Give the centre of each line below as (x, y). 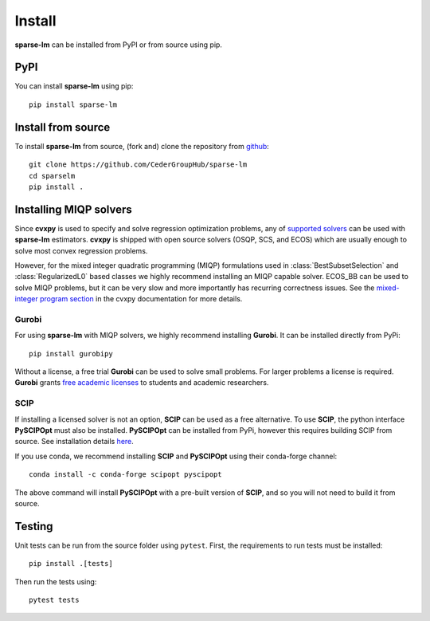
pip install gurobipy (71, 354)
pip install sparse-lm (73, 104)
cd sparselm (52, 176)
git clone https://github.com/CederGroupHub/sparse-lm (138, 165)
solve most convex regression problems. (81, 250)
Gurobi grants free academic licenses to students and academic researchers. (142, 383)
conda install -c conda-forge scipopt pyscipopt (125, 475)
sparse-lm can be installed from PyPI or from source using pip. (119, 45)
